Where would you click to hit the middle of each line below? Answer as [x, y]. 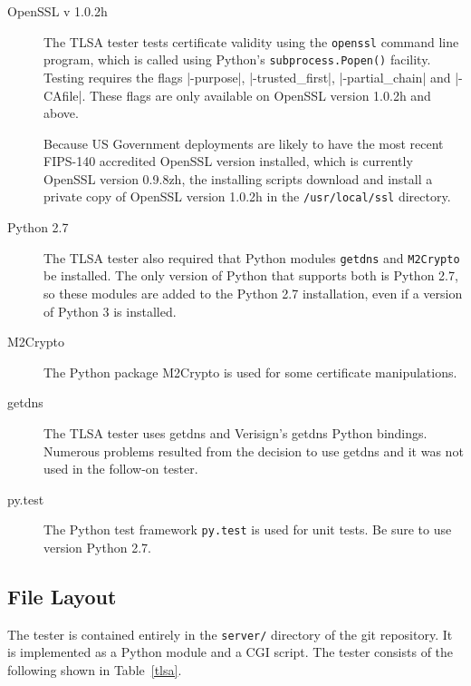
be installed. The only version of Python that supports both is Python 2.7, [251, 275]
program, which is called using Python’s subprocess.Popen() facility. [237, 59]
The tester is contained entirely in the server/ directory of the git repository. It [230, 634]
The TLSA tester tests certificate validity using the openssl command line [251, 41]
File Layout [62, 596]
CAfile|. [65, 95]
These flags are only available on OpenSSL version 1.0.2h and [260, 95]
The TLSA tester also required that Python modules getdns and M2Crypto [252, 257]
